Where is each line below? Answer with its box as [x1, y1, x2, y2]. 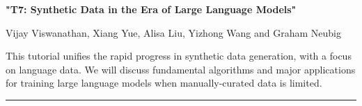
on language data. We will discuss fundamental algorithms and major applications [6, 62, 356, 76]
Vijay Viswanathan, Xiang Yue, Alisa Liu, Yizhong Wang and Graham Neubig [6, 25, 341, 39]
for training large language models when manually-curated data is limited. [6, 76, 322, 90]
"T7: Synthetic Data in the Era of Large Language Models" [6, 2, 297, 16]
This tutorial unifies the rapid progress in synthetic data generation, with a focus [6, 48, 352, 63]
